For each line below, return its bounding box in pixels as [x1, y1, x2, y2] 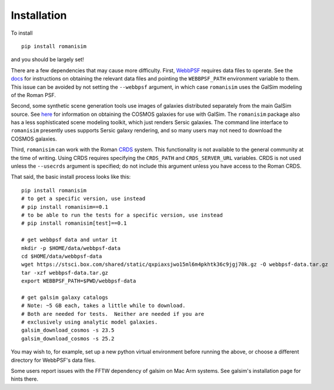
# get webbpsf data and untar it [21, 236, 118, 244]
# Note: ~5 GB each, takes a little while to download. [21, 302, 186, 309]
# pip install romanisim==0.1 [21, 204, 109, 210]
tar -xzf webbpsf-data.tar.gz [21, 269, 109, 276]
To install [11, 29, 33, 36]
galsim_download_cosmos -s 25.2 [21, 335, 115, 342]
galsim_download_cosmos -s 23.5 [21, 327, 115, 334]
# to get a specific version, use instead [21, 195, 146, 202]
